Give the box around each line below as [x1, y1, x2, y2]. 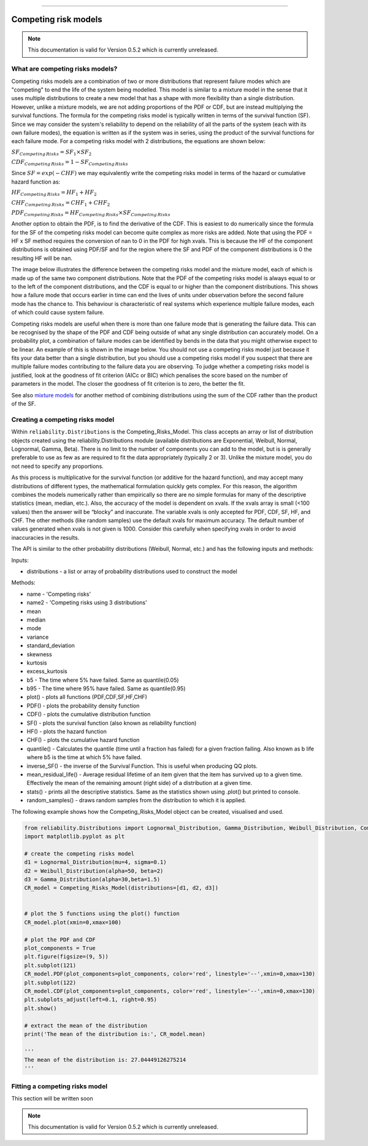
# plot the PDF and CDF [24, 936, 96, 943]
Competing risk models [11, 14, 102, 25]
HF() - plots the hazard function [26, 728, 107, 735]
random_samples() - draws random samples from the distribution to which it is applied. [26, 797, 247, 804]
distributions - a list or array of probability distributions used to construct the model [26, 568, 237, 575]
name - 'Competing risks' [26, 590, 91, 598]
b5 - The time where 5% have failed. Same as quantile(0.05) [26, 676, 179, 684]
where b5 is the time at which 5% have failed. [26, 754, 142, 761]
